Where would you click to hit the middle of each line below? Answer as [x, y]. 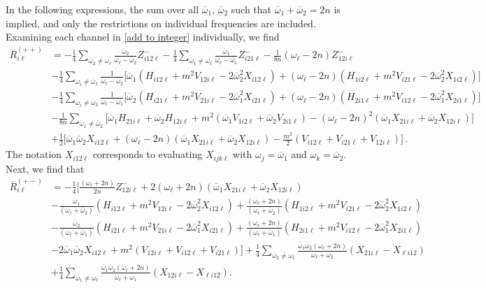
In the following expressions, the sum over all [102, 9]
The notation [34, 154]
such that [251, 9]
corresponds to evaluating [148, 154]
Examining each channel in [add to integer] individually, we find [143, 37]
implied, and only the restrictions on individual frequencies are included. [161, 23]
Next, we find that [45, 168]
